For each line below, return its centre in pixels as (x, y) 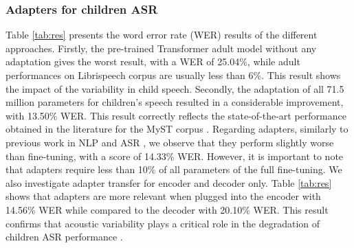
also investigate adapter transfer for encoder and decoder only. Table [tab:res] (169, 182)
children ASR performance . (64, 237)
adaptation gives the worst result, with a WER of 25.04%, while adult (153, 61)
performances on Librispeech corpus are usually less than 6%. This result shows (173, 75)
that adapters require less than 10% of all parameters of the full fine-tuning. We (174, 169)
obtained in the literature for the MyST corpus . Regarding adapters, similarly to (177, 129)
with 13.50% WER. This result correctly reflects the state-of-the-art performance (176, 115)
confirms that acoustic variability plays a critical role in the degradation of (163, 223)
